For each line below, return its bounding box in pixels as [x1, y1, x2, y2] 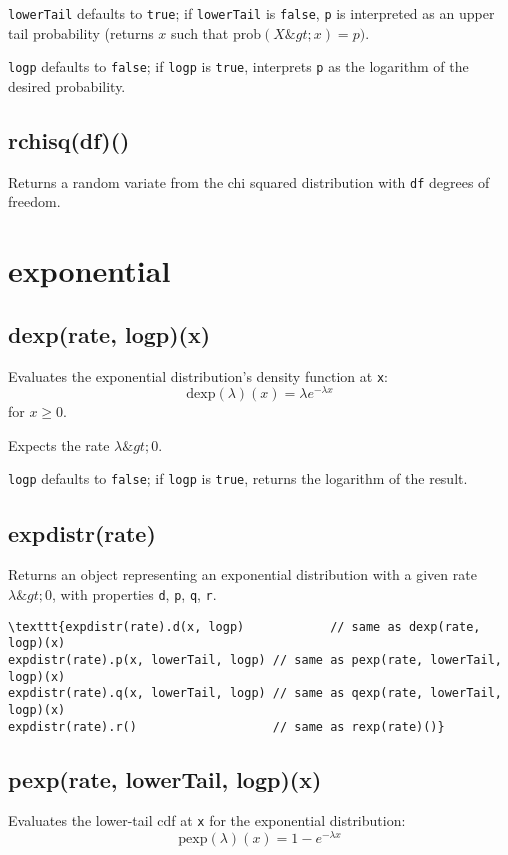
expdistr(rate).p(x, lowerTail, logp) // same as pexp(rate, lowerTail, [8, 652, 502, 667]
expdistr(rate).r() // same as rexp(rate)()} [8, 719, 445, 734]
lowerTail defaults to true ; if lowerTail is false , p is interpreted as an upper [8, 3, 495, 23]
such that [171, 22, 229, 43]
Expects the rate [8, 434, 110, 455]
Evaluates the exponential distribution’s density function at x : [8, 365, 388, 386]
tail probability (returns [8, 22, 154, 43]
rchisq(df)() [8, 124, 130, 155]
